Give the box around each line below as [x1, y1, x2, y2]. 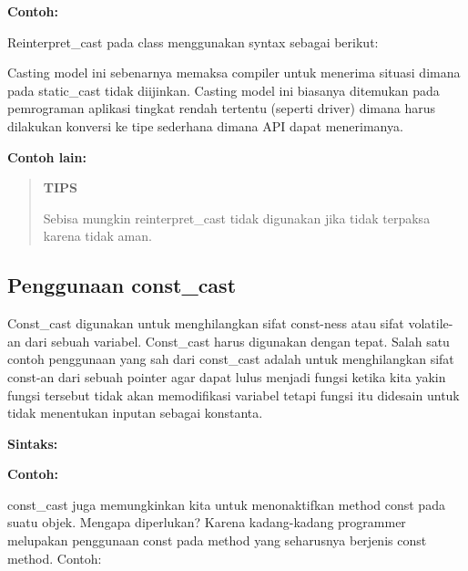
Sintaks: [7, 433, 58, 452]
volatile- [408, 314, 453, 333]
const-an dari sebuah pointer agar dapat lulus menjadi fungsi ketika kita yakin [7, 367, 446, 386]
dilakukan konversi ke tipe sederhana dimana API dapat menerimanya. [7, 116, 403, 135]
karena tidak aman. [43, 226, 152, 245]
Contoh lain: [7, 147, 86, 166]
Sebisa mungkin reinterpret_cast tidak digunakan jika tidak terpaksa [43, 208, 431, 227]
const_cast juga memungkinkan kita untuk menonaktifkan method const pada [7, 494, 445, 514]
